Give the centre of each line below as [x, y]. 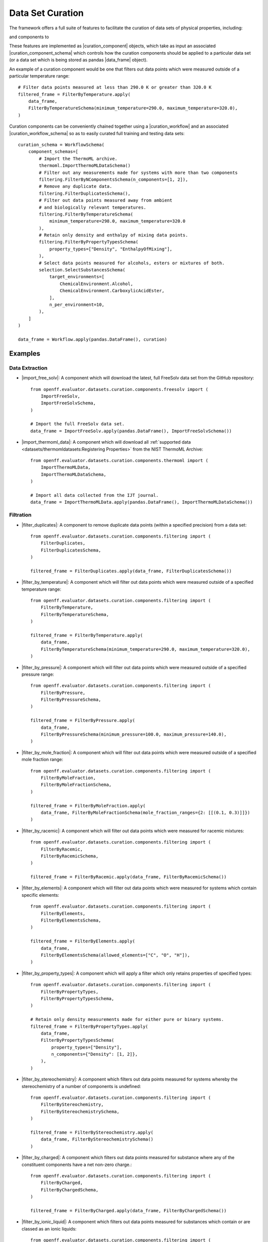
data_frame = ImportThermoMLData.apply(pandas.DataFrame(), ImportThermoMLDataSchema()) [142, 502]
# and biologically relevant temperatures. [93, 207]
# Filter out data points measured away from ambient [106, 200]
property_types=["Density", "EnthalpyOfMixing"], [111, 249]
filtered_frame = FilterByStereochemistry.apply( [92, 1132]
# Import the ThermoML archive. [78, 158]
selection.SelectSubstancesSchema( [82, 270]
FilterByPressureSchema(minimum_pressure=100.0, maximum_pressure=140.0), [134, 735]
